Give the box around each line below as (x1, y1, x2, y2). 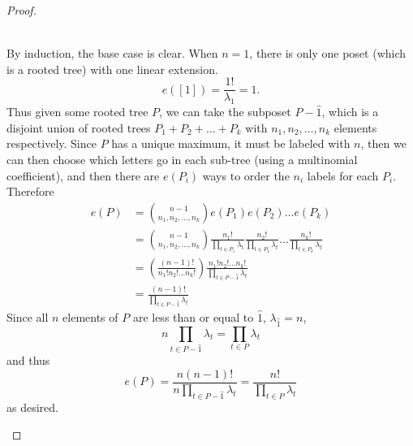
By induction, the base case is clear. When (6, 45, 218, 62)
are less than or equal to (132, 308, 254, 325)
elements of (62, 308, 118, 325)
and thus (6, 352, 50, 369)
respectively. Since (6, 135, 97, 152)
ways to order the (202, 167, 290, 184)
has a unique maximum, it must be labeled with (111, 135, 351, 152)
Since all (6, 308, 49, 325)
